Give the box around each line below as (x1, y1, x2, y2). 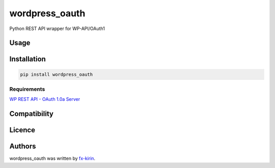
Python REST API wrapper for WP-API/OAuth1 (9, 25, 105, 32)
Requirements (9, 86, 45, 93)
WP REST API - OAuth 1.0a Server (9, 96, 80, 102)
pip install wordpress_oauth (20, 71, 93, 77)
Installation (9, 55, 46, 64)
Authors (9, 142, 36, 151)
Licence (9, 126, 36, 134)
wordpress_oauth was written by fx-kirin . (9, 155, 96, 161)
